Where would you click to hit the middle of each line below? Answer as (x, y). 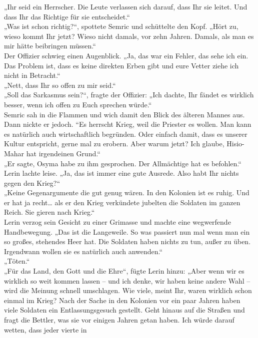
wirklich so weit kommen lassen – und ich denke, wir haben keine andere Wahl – (127, 280)
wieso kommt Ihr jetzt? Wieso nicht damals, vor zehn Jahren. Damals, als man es (129, 36)
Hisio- (235, 144)
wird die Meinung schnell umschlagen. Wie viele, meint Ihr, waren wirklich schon (128, 290)
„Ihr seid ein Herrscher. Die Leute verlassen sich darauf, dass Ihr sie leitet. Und (126, 6)
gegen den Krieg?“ (32, 182)
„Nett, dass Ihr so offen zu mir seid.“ (60, 85)
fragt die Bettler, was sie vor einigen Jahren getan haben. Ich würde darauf (119, 320)
